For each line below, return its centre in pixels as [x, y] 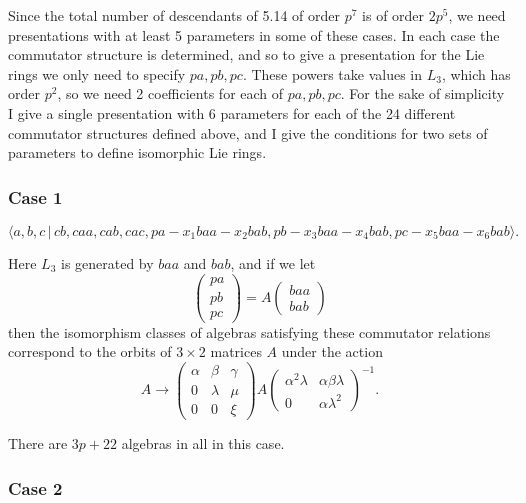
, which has [476, 73]
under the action [332, 351]
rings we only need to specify [97, 73]
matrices [236, 351]
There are [38, 443]
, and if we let [273, 262]
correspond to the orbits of [90, 351]
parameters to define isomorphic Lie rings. [137, 152]
